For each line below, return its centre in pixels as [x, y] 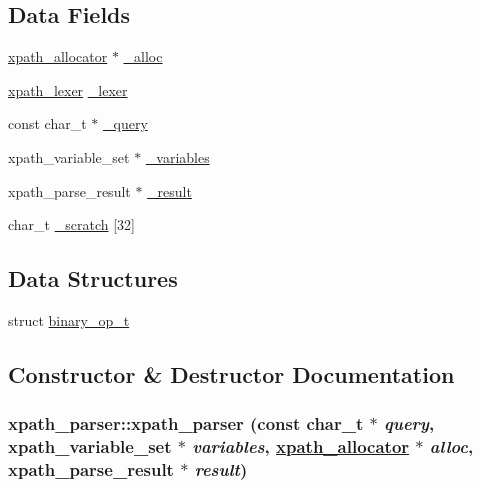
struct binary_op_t [69, 319]
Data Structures [93, 278]
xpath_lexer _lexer [68, 89]
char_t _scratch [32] [71, 224]
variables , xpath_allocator [301, 446]
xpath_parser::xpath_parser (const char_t [186, 423]
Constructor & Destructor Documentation [231, 373]
